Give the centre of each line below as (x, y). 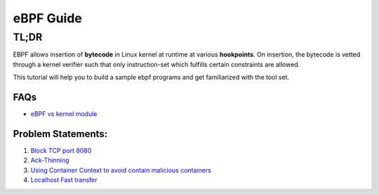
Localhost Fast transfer (64, 180)
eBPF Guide (47, 18)
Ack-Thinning (50, 160)
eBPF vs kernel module (64, 114)
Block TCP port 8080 (61, 150)
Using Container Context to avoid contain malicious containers (121, 170)
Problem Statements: (60, 134)
